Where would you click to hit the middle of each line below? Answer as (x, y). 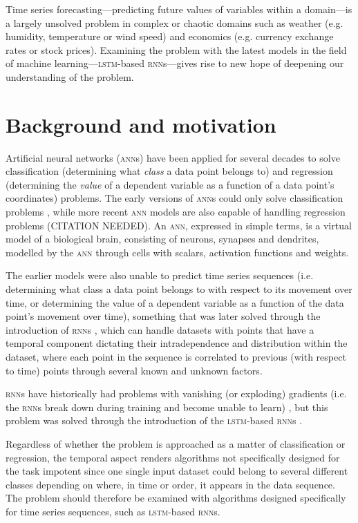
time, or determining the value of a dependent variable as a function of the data (175, 302)
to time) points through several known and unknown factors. (134, 370)
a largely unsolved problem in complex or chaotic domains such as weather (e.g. (175, 22)
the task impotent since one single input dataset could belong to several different (177, 471)
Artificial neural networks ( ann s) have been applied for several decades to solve (173, 157)
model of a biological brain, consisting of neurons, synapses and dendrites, (162, 239)
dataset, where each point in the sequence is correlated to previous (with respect (176, 356)
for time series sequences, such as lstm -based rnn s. (113, 511)
